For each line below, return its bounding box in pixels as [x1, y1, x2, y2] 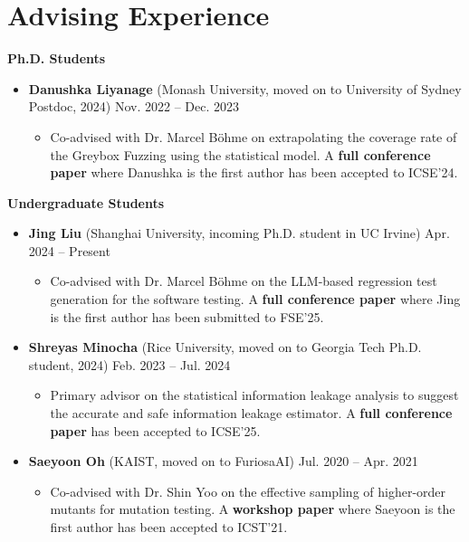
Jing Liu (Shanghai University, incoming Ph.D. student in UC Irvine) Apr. [28, 223, 450, 242]
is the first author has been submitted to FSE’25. [50, 307, 324, 326]
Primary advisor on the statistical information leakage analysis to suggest [50, 385, 459, 404]
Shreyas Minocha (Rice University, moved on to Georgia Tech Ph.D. [28, 338, 422, 357]
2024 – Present [28, 241, 110, 260]
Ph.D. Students [7, 49, 106, 68]
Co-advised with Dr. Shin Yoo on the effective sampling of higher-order [50, 481, 446, 500]
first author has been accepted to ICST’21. [50, 518, 288, 536]
